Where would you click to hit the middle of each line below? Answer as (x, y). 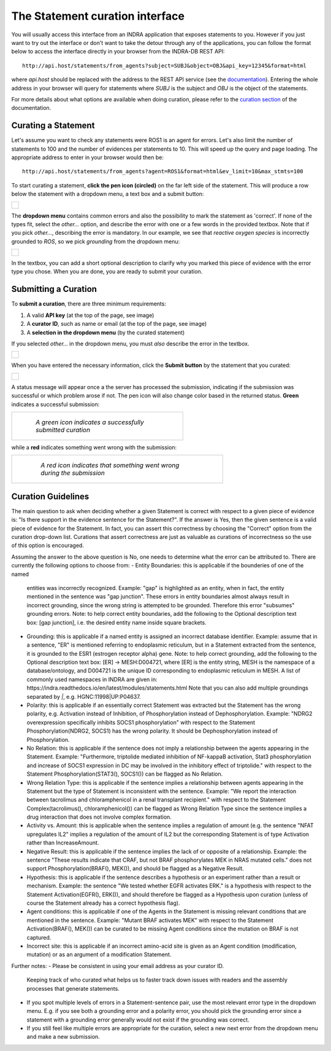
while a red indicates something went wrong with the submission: (94, 447)
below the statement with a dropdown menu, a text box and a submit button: (108, 194)
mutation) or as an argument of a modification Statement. (99, 955)
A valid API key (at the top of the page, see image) (90, 315)
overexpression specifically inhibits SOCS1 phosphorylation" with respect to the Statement (141, 722)
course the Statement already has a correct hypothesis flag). (103, 903)
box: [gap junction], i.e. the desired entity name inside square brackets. (116, 622)
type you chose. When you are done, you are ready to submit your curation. (107, 272)
